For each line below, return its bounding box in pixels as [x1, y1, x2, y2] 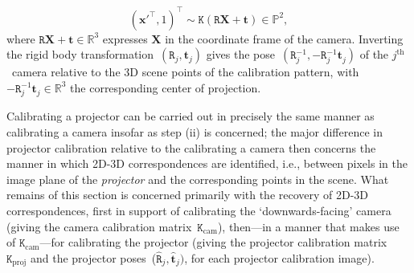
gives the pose [206, 46, 275, 63]
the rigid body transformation [6, 46, 154, 63]
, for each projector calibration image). [184, 249, 375, 266]
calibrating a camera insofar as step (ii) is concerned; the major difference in [6, 124, 383, 141]
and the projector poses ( [30, 249, 157, 266]
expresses [102, 30, 148, 47]
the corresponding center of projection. [70, 79, 261, 96]
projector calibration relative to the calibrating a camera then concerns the [6, 139, 376, 156]
